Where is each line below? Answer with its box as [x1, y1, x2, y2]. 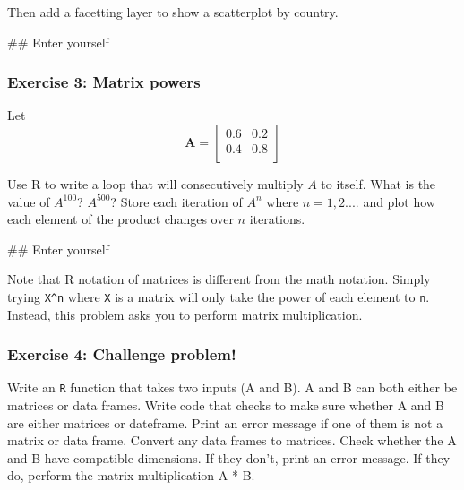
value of [7, 192, 50, 211]
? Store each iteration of [110, 192, 243, 211]
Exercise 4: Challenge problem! [7, 343, 236, 365]
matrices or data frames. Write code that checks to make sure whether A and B [7, 396, 444, 415]
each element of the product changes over [7, 210, 234, 228]
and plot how [363, 192, 435, 211]
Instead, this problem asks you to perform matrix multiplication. [7, 305, 363, 323]
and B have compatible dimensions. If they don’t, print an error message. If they [7, 448, 451, 467]
